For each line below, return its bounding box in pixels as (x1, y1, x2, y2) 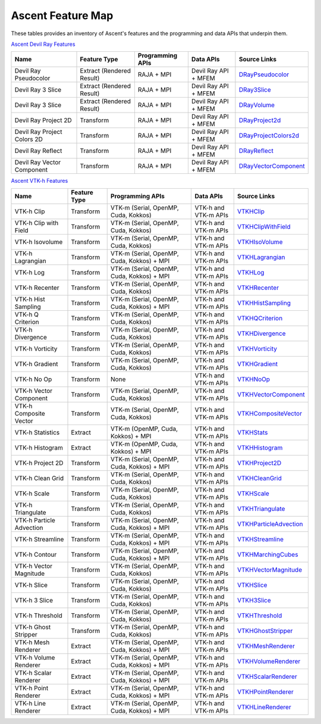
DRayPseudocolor (238, 70, 289, 79)
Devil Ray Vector (14, 158, 61, 167)
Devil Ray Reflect (14, 146, 62, 155)
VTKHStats (237, 428, 268, 436)
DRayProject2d (238, 116, 281, 124)
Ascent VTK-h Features (11, 177, 68, 185)
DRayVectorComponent (238, 162, 306, 170)
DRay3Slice (238, 86, 272, 94)
